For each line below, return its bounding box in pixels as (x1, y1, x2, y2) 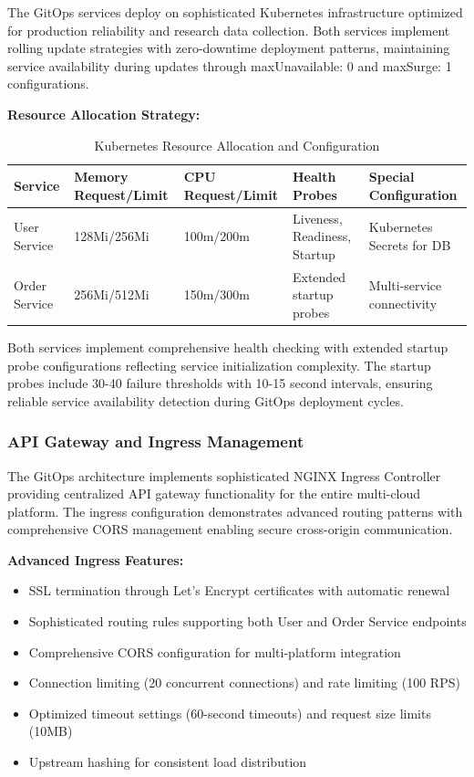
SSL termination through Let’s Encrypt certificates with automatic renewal (28, 581, 450, 600)
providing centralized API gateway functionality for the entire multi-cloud (7, 484, 421, 503)
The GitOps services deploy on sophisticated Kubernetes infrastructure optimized (7, 3, 463, 21)
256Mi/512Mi (74, 285, 149, 304)
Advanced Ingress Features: (7, 550, 184, 569)
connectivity (368, 294, 438, 313)
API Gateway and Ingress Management (7, 430, 304, 453)
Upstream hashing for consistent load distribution (28, 752, 307, 772)
